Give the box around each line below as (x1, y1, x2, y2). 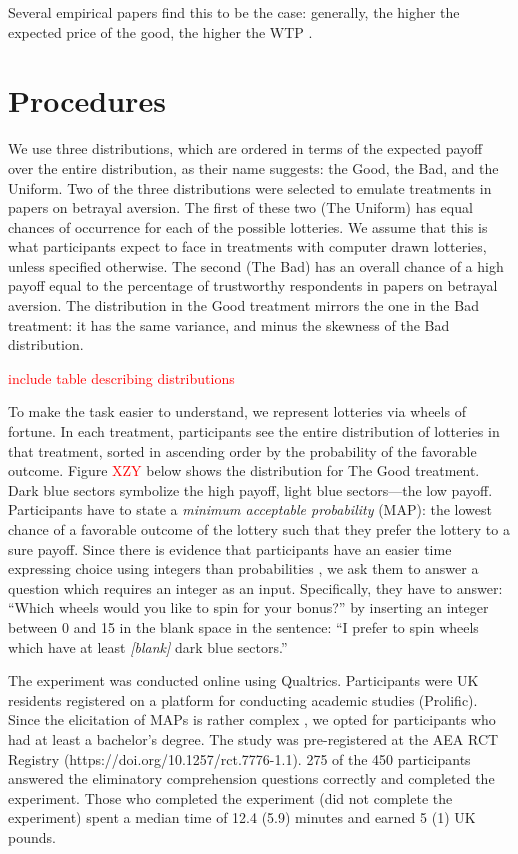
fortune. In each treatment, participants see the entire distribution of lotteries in (8, 421, 500, 442)
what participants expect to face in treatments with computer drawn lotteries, (8, 236, 487, 257)
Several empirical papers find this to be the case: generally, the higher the (8, 2, 460, 22)
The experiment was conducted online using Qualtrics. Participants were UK (8, 670, 479, 691)
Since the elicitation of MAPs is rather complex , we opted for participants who (8, 709, 496, 730)
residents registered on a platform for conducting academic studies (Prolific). (8, 689, 478, 710)
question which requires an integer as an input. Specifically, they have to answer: (8, 577, 503, 598)
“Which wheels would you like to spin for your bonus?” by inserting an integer (8, 597, 489, 618)
